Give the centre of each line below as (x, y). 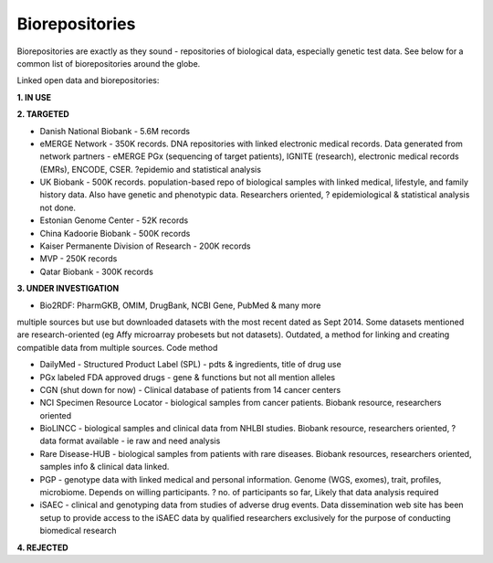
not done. (58, 207)
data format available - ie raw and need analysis (130, 441)
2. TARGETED (43, 114)
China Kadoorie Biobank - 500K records (115, 233)
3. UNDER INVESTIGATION (68, 289)
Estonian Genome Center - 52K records (114, 220)
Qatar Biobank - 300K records (97, 271)
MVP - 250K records (79, 259)
